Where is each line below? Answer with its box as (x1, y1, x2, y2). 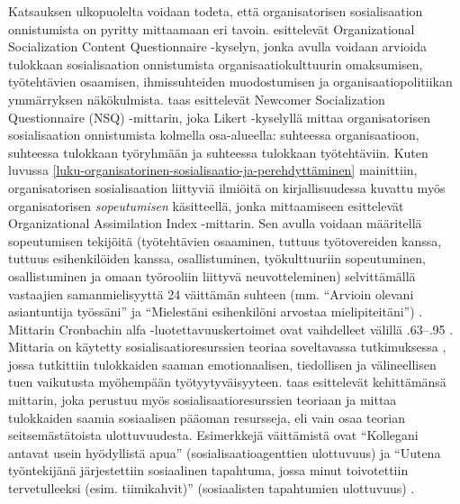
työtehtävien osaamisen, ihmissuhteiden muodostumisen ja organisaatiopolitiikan (8, 72, 453, 91)
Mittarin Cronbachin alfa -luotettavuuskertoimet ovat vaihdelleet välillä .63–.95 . (8, 319, 454, 338)
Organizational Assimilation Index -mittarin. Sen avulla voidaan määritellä (8, 214, 422, 233)
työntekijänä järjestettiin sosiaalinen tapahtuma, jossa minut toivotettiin (8, 461, 409, 480)
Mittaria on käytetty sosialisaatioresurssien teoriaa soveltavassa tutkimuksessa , (8, 337, 446, 356)
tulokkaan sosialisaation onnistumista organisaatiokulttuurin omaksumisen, (8, 54, 423, 73)
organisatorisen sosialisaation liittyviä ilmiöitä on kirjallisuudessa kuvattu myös (8, 178, 446, 197)
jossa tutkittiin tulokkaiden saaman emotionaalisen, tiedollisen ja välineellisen (8, 354, 437, 373)
